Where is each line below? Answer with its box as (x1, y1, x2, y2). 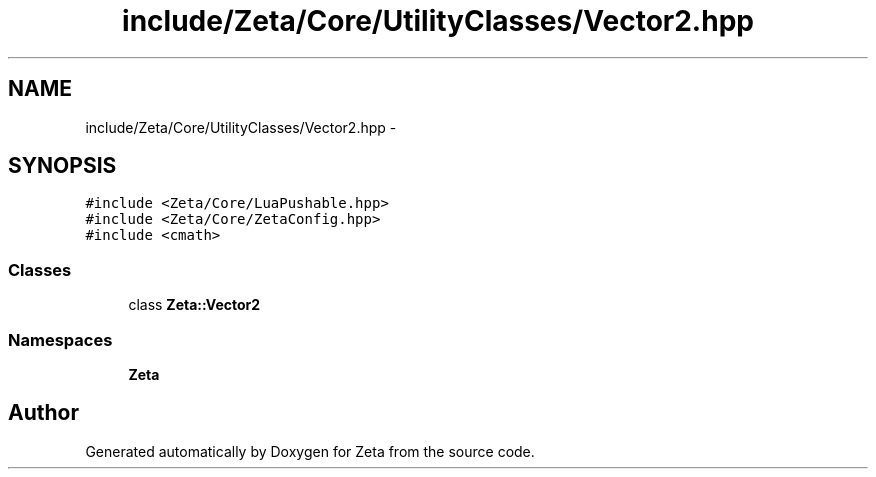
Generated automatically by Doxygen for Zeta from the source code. (85, 442, 535, 460)
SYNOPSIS (8, 153, 117, 179)
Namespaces (8, 329, 113, 350)
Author (8, 400, 79, 426)
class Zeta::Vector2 (128, 296, 261, 314)
